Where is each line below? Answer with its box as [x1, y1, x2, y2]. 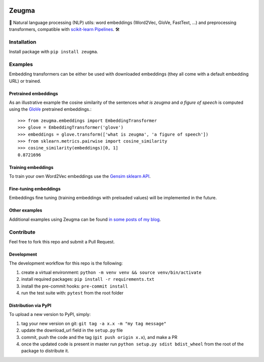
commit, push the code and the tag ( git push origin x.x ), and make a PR [21, 334, 178, 340]
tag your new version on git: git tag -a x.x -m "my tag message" [21, 320, 167, 326]
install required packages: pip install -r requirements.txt [21, 276, 154, 282]
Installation [9, 38, 37, 45]
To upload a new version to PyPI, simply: [9, 312, 91, 317]
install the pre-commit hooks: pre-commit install [21, 283, 128, 289]
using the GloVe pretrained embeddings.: [9, 106, 92, 112]
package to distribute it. [21, 348, 69, 354]
